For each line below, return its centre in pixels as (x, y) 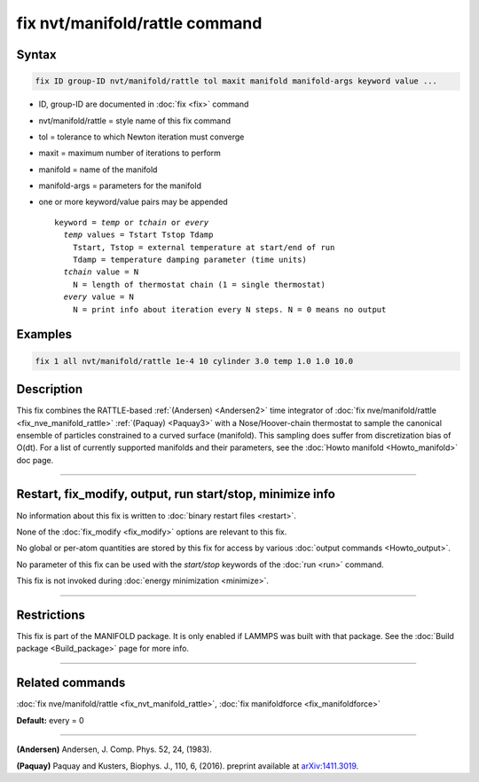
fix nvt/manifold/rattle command (139, 23)
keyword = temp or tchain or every (132, 222)
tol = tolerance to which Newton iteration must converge (141, 137)
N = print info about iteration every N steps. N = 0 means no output (229, 309)
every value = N (99, 297)
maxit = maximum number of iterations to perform (130, 153)
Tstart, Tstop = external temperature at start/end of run (204, 247)
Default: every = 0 (50, 720)
